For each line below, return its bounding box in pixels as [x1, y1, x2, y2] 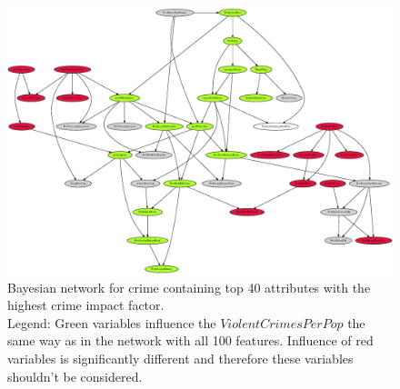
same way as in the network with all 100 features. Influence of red [7, 331, 374, 350]
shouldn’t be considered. [7, 366, 143, 385]
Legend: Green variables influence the [7, 313, 216, 332]
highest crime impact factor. [7, 295, 165, 314]
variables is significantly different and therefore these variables [7, 348, 354, 367]
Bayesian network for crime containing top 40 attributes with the [7, 277, 371, 296]
